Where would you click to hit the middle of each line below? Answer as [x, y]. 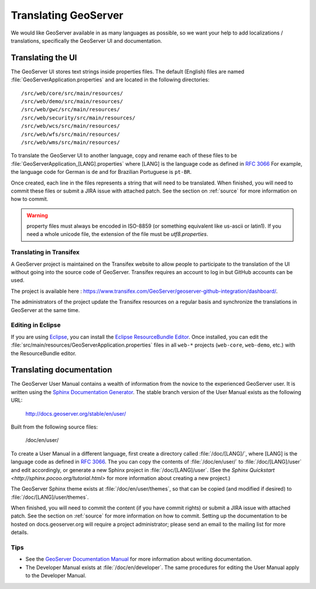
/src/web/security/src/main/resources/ [78, 118]
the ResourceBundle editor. [44, 353]
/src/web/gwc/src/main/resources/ [71, 109]
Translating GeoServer [67, 15]
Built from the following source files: [54, 427]
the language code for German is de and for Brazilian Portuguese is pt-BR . [101, 172]
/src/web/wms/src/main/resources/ [71, 142]
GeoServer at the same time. [45, 310]
